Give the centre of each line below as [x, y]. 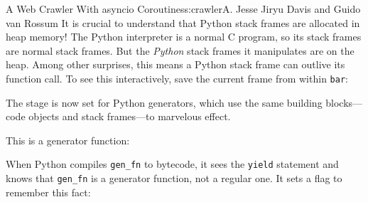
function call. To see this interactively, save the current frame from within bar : [177, 78]
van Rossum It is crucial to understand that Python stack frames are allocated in [183, 22]
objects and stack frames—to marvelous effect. [130, 116]
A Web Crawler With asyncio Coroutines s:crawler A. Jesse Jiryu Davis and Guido [183, 9]
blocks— [344, 102]
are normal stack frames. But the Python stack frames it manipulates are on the [180, 50]
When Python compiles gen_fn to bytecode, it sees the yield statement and [172, 164]
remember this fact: [48, 192]
